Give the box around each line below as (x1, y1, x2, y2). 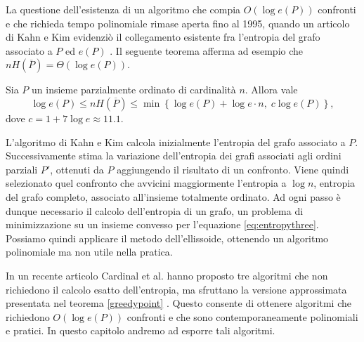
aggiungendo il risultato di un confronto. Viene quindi (117, 162, 349, 176)
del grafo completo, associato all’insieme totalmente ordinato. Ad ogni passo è (6, 189, 341, 204)
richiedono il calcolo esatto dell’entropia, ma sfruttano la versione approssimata (6, 282, 347, 296)
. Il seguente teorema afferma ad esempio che (110, 43, 304, 58)
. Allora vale (245, 82, 298, 97)
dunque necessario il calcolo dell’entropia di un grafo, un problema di (6, 203, 304, 218)
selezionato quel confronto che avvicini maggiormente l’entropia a (6, 176, 287, 190)
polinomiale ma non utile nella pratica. (6, 244, 173, 259)
